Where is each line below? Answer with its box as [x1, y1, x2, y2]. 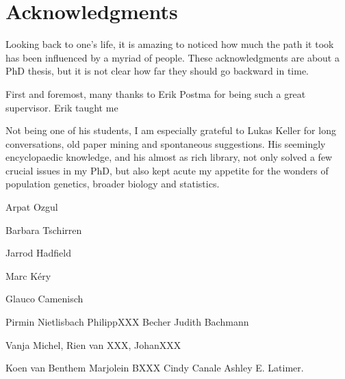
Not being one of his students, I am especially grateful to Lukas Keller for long [5, 123, 336, 138]
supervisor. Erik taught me [5, 100, 118, 114]
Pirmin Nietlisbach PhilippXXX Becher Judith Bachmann [5, 315, 249, 329]
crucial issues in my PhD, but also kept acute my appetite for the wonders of [5, 163, 329, 177]
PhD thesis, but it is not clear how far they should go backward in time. [5, 64, 309, 78]
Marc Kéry [5, 268, 51, 283]
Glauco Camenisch [5, 291, 84, 306]
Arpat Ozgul [5, 200, 58, 214]
